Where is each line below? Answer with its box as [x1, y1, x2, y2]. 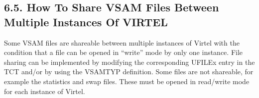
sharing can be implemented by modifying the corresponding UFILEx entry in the [4, 56, 255, 67]
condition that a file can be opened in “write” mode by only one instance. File [4, 47, 243, 57]
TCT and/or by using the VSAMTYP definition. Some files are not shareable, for [4, 66, 254, 77]
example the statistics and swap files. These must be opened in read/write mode [4, 76, 250, 86]
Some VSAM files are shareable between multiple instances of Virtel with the [4, 37, 240, 48]
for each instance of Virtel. [4, 86, 85, 96]
